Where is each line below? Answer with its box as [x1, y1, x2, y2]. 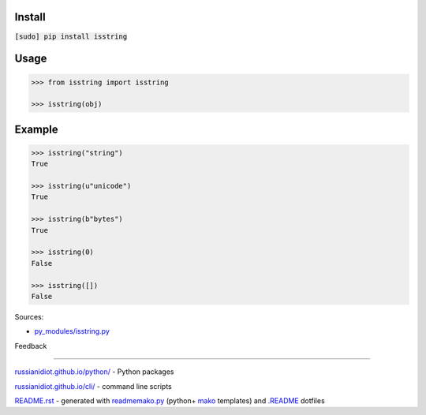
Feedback [14, 341, 47, 350]
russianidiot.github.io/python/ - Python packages [14, 367, 174, 376]
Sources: [14, 312, 44, 321]
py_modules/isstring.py [34, 327, 110, 336]
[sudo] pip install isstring [14, 32, 128, 41]
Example [14, 122, 58, 136]
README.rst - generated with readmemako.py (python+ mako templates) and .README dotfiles [14, 395, 325, 406]
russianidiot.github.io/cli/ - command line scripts [14, 381, 173, 391]
